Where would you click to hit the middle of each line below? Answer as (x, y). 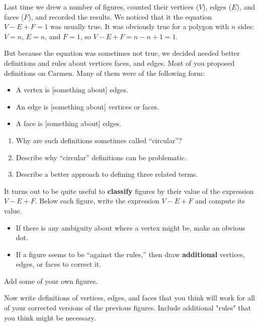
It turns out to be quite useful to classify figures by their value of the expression (129, 191)
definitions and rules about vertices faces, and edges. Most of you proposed (119, 63)
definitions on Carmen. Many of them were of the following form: (104, 73)
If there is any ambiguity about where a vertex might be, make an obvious (131, 227)
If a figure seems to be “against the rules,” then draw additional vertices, (130, 254)
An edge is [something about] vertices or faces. (88, 106)
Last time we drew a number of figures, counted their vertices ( (102, 7)
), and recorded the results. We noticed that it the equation (120, 16)
